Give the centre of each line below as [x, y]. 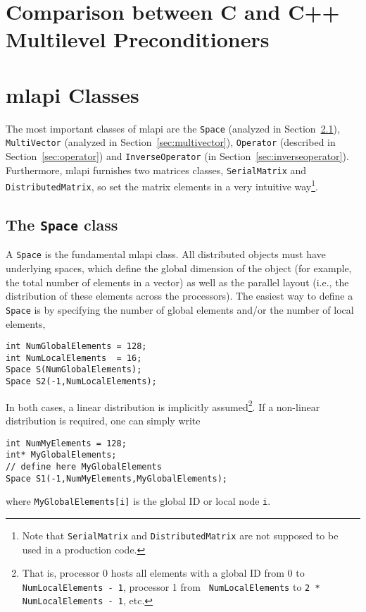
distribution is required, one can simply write [103, 420]
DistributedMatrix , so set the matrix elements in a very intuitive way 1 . [162, 185]
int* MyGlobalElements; [61, 455]
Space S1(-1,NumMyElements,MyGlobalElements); [116, 478]
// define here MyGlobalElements [84, 466]
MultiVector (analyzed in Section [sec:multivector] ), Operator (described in [171, 142]
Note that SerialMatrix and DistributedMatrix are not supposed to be [180, 535]
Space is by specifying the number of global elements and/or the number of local [180, 309]
